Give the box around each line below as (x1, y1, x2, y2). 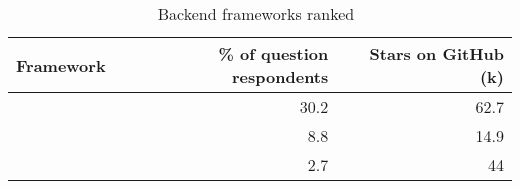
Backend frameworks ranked (157, 2, 355, 25)
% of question (218, 42, 329, 65)
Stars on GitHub (369, 42, 504, 65)
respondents (232, 65, 329, 88)
